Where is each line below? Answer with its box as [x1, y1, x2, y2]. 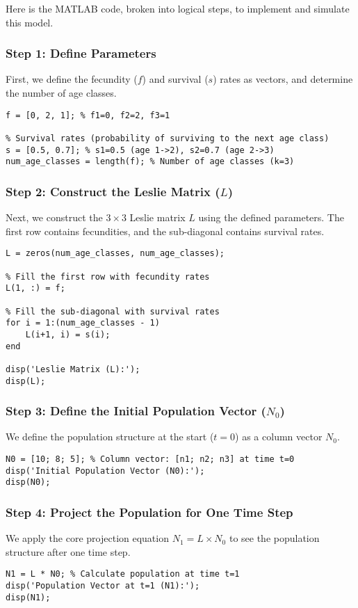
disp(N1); [6, 592, 51, 602]
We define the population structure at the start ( [6, 429, 214, 444]
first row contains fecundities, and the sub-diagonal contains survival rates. [6, 223, 325, 238]
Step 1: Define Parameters [6, 45, 156, 62]
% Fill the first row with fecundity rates [6, 271, 210, 282]
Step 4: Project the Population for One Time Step [6, 503, 293, 520]
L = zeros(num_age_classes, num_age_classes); [6, 248, 225, 259]
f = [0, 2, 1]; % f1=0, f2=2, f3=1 [6, 110, 170, 120]
